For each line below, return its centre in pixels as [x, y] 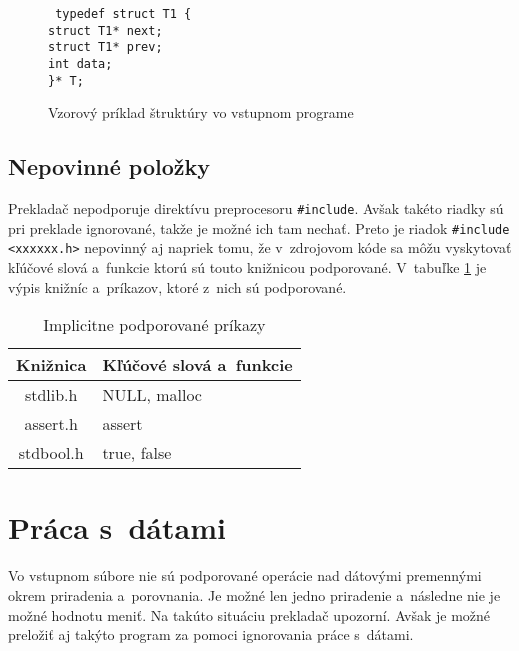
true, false [137, 453]
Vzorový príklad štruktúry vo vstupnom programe [201, 112]
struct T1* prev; [105, 47]
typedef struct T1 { [123, 14]
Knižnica [51, 365]
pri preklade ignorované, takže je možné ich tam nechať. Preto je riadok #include [259, 227]
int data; [80, 63]
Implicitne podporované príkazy [154, 325]
